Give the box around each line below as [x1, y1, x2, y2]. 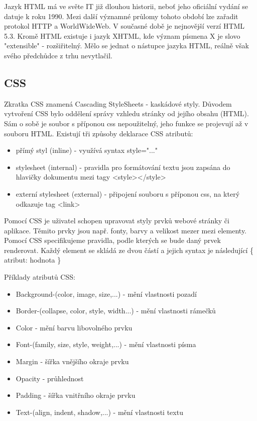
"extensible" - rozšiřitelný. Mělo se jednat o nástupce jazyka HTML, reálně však [4, 40, 249, 51]
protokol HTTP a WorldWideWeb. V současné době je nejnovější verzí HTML [4, 21, 245, 31]
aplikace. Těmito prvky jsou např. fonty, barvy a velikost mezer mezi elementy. [4, 225, 246, 235]
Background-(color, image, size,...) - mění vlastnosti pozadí [16, 288, 197, 299]
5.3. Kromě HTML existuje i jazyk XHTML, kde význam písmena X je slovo [4, 30, 240, 41]
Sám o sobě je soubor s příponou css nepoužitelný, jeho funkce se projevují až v [4, 118, 248, 128]
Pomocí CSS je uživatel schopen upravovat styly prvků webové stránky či [4, 215, 229, 226]
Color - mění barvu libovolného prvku [16, 322, 133, 332]
